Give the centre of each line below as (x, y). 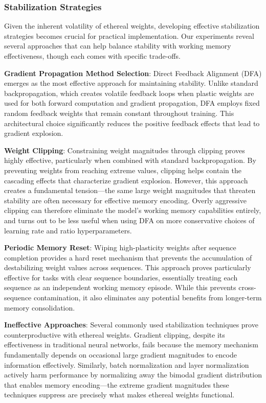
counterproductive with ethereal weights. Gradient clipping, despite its (115, 334)
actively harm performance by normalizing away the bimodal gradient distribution (133, 375)
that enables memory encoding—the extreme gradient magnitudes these (117, 384)
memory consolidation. (40, 307)
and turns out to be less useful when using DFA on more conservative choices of (129, 220)
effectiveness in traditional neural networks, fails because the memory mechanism (131, 345)
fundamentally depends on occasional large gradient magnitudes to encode (120, 355)
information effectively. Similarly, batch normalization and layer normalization (127, 364)
